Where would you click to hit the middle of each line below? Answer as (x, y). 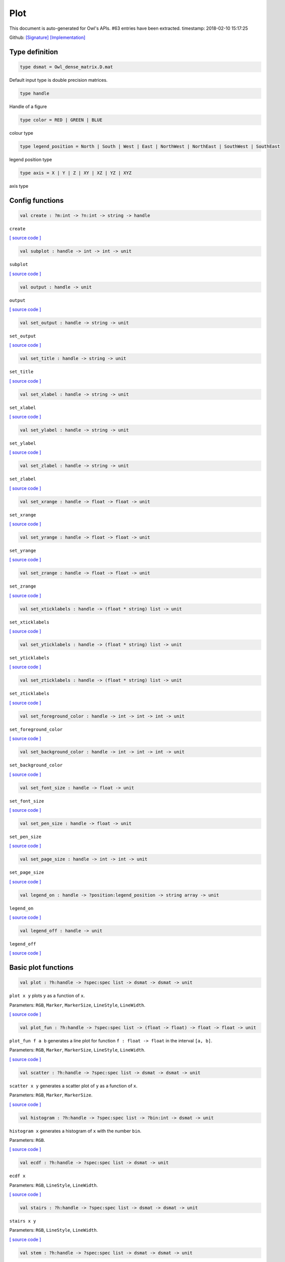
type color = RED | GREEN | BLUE (61, 120)
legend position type (31, 160)
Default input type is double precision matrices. (58, 80)
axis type (19, 186)
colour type (21, 133)
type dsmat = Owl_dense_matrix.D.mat (66, 67)
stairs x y (23, 1221)
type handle (35, 93)
